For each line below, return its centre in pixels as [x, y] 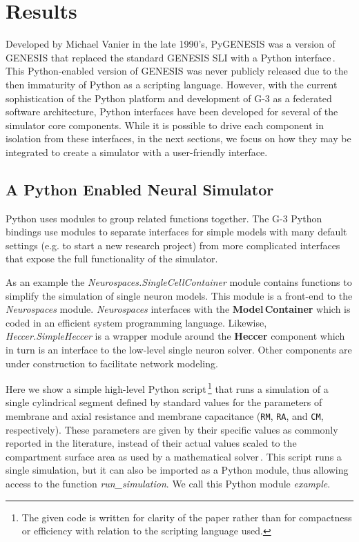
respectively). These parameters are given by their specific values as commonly [172, 429]
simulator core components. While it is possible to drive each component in [165, 125]
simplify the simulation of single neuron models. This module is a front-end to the [179, 295]
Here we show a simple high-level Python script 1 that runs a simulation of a [167, 388]
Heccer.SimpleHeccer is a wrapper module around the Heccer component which [175, 336]
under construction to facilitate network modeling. [112, 363]
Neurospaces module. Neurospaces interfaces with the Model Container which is [178, 309]
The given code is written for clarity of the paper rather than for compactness [187, 517]
